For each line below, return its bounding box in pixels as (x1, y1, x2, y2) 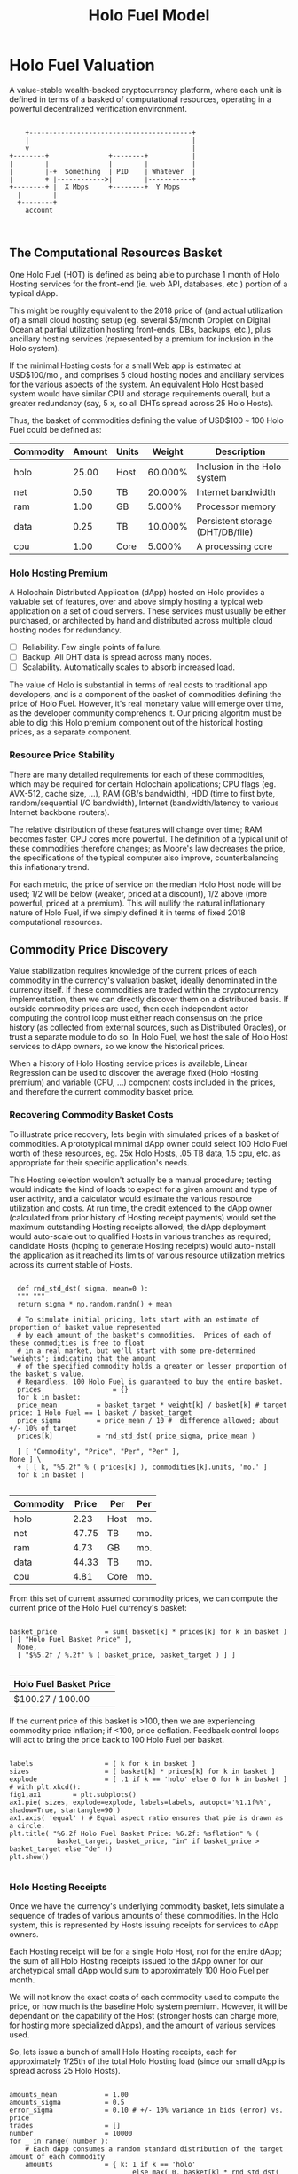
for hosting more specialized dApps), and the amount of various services (9, 2020, 277, 2030)
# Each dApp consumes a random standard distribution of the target (25, 2144, 284, 2154)
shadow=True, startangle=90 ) (9, 1806, 122, 1815)
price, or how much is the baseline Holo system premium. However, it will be (9, 2001, 288, 2012)
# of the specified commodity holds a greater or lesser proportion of (17, 1362, 288, 1370)
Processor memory (196, 500, 277, 513)
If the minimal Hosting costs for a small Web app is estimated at (9, 360, 242, 371)
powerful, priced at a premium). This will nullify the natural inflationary (9, 898, 266, 908)
